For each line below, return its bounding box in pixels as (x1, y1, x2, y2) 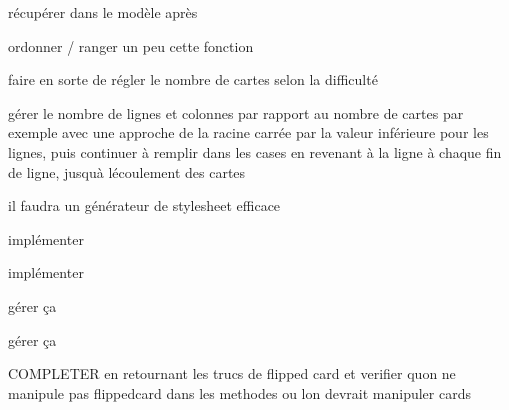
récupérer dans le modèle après (8, 2, 198, 22)
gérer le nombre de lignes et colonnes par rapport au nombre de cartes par (8, 102, 464, 123)
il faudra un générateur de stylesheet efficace (8, 195, 281, 216)
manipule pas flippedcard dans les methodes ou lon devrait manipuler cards (8, 382, 471, 403)
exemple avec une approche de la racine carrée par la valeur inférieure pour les (8, 122, 489, 143)
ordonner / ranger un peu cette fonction (8, 35, 254, 56)
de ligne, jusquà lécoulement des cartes (8, 161, 246, 182)
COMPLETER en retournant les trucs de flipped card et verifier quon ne (8, 363, 456, 384)
